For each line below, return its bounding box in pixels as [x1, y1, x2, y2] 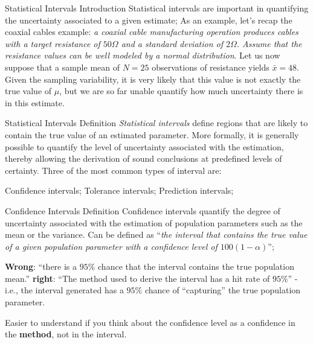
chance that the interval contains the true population [98, 260, 294, 273]
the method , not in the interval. [5, 328, 127, 340]
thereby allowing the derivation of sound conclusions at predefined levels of [5, 152, 282, 165]
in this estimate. [5, 96, 65, 109]
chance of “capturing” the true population [144, 284, 301, 296]
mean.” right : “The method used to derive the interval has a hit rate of [5, 272, 270, 284]
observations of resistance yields [152, 60, 269, 73]
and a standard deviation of [121, 37, 223, 49]
